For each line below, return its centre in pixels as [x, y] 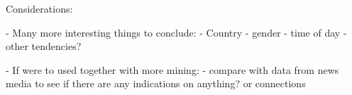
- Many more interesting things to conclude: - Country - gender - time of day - [176, 32]
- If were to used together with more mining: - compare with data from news [172, 69]
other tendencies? [44, 46]
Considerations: [39, 8]
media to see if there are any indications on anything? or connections [156, 83]
